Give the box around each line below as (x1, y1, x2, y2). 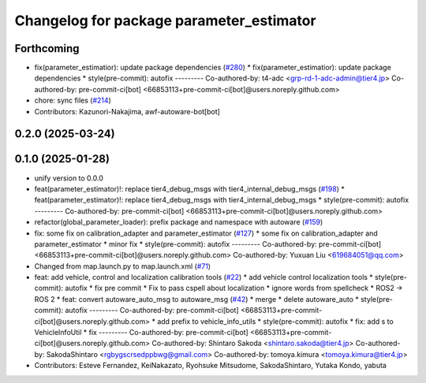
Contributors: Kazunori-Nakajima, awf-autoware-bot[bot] (34, 106, 221, 116)
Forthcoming (14, 42, 80, 55)
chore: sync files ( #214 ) (34, 95, 112, 106)
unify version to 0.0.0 (34, 173, 104, 183)
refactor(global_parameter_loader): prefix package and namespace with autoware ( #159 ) (34, 218, 323, 227)
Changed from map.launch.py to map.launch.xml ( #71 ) (34, 261, 211, 271)
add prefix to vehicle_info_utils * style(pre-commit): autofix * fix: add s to (156, 316, 394, 326)
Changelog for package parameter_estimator (14, 12, 316, 29)
